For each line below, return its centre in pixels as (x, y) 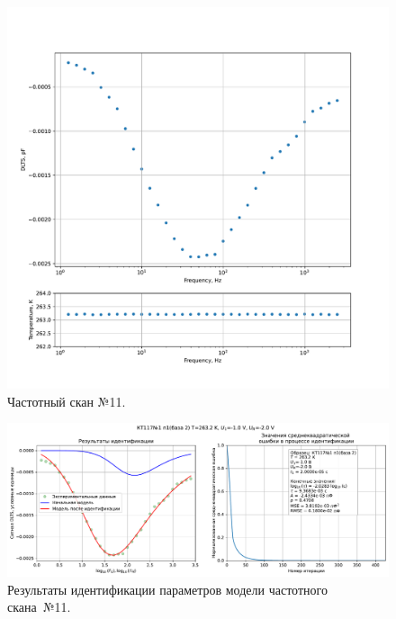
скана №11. (39, 607)
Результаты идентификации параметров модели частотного (167, 589)
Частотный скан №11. (67, 401)
